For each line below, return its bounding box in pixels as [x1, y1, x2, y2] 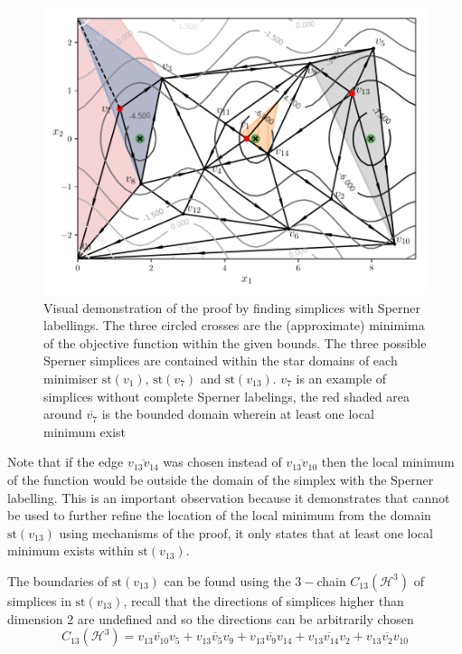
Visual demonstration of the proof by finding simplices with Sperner [43, 298, 421, 317]
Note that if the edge [7, 452, 124, 471]
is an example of [296, 368, 387, 387]
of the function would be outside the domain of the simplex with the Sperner [7, 469, 434, 488]
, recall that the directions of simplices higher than [123, 591, 404, 610]
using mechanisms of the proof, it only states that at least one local [59, 523, 433, 542]
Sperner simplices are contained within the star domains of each [43, 351, 398, 370]
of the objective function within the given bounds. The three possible [43, 333, 427, 352]
